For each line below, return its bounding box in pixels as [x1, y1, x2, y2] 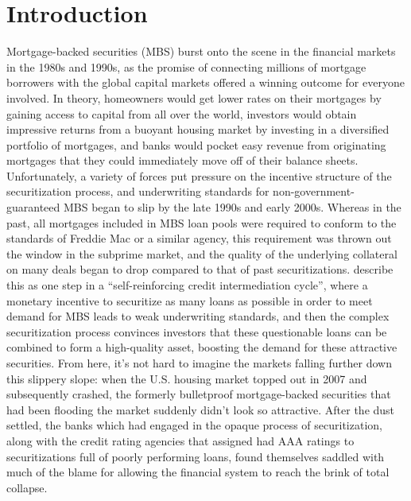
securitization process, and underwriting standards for [6, 183, 269, 200]
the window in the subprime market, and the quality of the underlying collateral [6, 245, 397, 262]
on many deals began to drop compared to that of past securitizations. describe [6, 261, 394, 278]
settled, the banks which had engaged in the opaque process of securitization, [6, 417, 382, 433]
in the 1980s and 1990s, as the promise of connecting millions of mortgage [6, 58, 366, 75]
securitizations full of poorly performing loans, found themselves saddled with [6, 448, 385, 464]
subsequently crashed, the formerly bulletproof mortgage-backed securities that [6, 386, 391, 402]
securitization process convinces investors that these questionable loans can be [6, 323, 387, 340]
